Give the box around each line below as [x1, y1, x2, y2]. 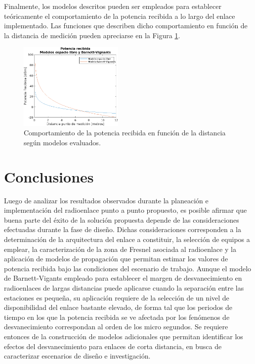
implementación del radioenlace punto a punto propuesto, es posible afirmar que [4, 205, 247, 215]
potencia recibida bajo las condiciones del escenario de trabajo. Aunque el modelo [4, 263, 252, 273]
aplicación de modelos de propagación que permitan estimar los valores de [4, 253, 228, 264]
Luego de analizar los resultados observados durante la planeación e [4, 195, 209, 205]
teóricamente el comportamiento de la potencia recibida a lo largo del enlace [4, 10, 235, 21]
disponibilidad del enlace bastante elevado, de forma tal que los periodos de [4, 302, 233, 312]
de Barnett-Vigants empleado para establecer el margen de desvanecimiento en [4, 273, 242, 283]
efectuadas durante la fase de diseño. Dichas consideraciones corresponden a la [4, 224, 241, 235]
